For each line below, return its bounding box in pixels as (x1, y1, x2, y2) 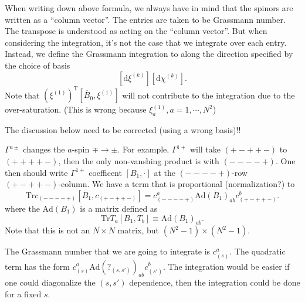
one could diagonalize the (5, 276, 96, 289)
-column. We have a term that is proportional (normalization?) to (58, 178, 295, 190)
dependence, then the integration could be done (129, 276, 300, 289)
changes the (23, 143, 65, 155)
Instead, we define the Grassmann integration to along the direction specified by (5, 47, 293, 60)
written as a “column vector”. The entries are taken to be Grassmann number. (5, 13, 286, 25)
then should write (5, 166, 68, 178)
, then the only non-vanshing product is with (58, 155, 219, 167)
